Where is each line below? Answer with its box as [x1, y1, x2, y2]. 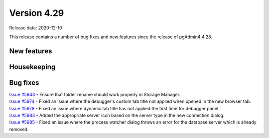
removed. [9, 126, 29, 132]
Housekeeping [9, 63, 56, 71]
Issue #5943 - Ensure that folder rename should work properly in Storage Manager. [9, 91, 181, 97]
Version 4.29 [9, 7, 64, 18]
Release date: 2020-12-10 [9, 25, 62, 31]
